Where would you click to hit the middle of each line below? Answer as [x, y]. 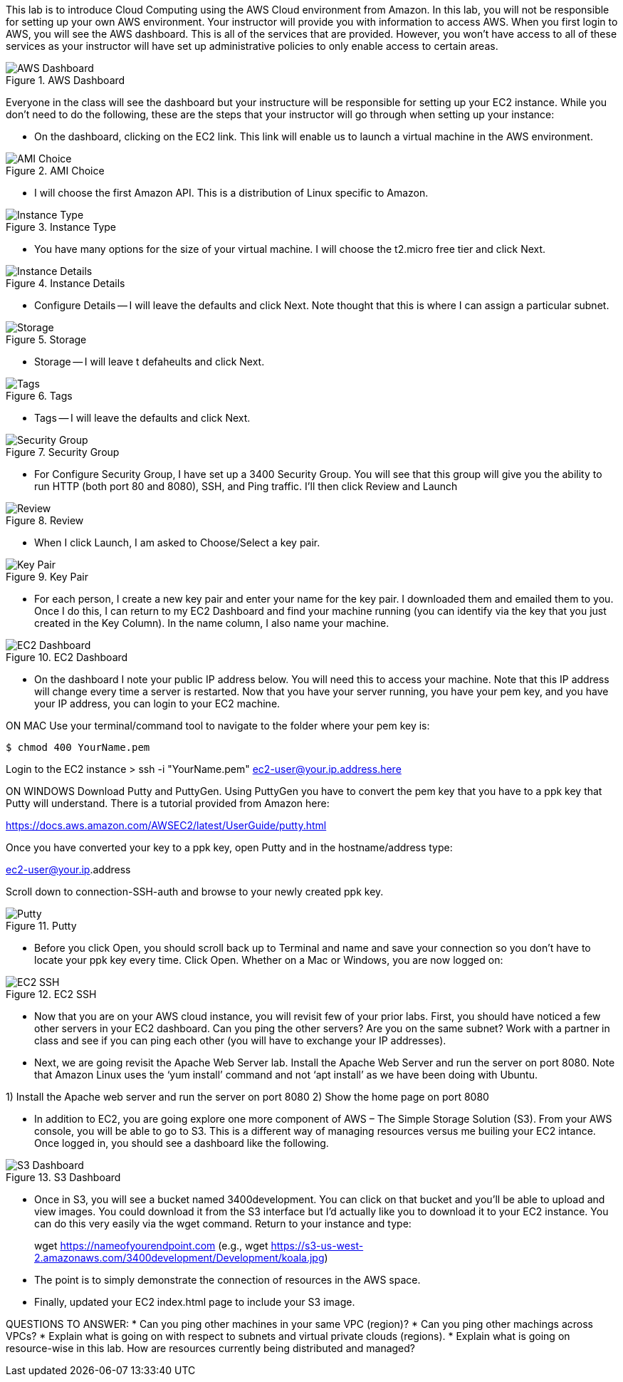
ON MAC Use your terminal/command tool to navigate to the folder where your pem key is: [218, 726]
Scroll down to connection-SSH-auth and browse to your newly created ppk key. [195, 892]
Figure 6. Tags [39, 396]
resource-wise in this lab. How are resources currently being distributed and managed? [211, 1348]
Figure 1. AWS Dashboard [66, 80]
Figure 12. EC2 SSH [51, 994]
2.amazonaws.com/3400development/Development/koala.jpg [179, 1258]
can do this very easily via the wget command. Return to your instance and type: [223, 1223]
